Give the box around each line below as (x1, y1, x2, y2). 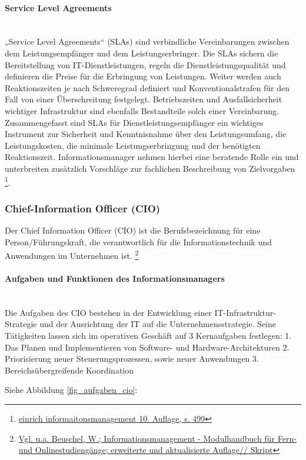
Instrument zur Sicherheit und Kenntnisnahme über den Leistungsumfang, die (5, 128, 287, 140)
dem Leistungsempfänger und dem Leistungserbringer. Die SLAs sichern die (5, 46, 278, 59)
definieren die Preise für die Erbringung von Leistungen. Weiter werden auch (5, 70, 281, 82)
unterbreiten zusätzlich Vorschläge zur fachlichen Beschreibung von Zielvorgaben (5, 162, 295, 174)
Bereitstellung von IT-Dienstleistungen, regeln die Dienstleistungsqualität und (5, 58, 286, 71)
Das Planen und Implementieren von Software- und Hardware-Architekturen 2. (5, 341, 290, 353)
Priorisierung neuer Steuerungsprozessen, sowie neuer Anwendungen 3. (5, 352, 259, 365)
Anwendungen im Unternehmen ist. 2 (5, 248, 139, 261)
